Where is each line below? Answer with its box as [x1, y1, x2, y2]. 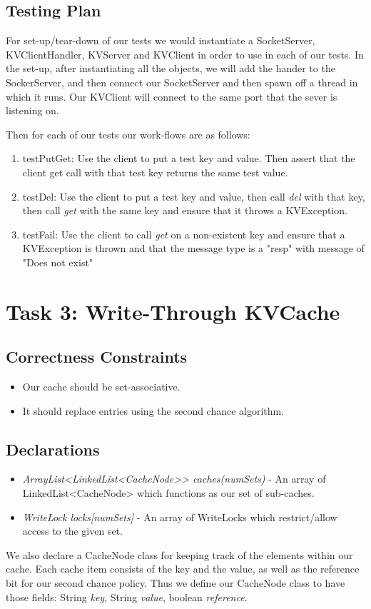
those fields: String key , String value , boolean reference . [6, 589, 248, 604]
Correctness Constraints [6, 346, 188, 368]
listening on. [6, 103, 59, 118]
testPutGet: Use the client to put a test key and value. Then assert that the [22, 151, 355, 166]
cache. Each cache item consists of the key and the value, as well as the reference [6, 561, 360, 576]
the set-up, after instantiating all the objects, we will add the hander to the [6, 61, 335, 76]
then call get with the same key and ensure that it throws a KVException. [22, 203, 347, 218]
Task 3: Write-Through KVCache [6, 296, 340, 326]
